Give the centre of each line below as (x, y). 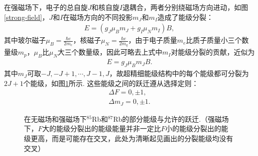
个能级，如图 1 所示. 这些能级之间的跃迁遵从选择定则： (111, 83)
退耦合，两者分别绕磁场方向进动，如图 (185, 7)
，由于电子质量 (153, 40)
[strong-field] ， (27, 17)
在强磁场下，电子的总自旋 (46, 7)
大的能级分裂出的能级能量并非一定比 (102, 128)
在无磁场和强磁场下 (55, 118)
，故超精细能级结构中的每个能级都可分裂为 (179, 73)
